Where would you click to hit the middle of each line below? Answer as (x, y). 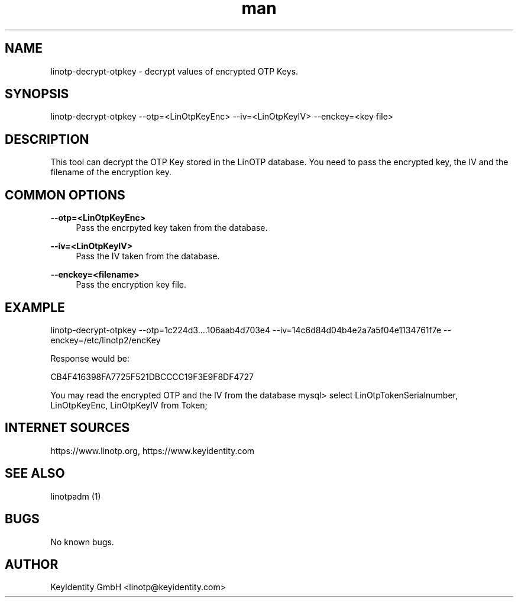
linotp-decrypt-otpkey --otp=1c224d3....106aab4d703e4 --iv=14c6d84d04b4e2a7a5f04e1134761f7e (246, 330)
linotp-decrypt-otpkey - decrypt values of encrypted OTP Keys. (174, 71)
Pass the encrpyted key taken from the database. (172, 228)
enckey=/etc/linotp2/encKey (106, 340)
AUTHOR (32, 564)
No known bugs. (82, 542)
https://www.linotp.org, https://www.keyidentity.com (153, 450)
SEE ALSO (35, 474)
